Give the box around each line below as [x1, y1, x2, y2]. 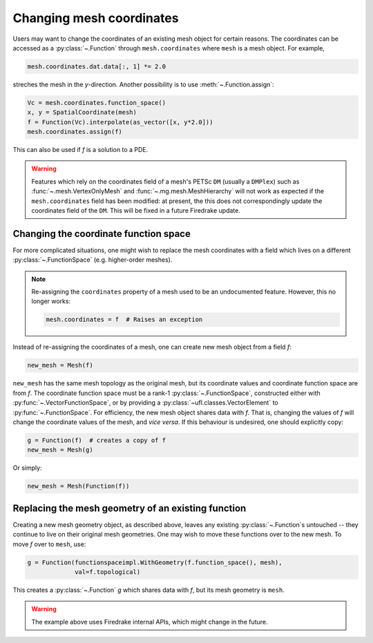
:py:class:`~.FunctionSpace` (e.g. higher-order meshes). [12, 256, 173, 264]
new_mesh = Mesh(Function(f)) [27, 482, 130, 490]
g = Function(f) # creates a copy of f [27, 436, 166, 444]
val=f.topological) [75, 568, 141, 576]
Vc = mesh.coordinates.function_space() [27, 99, 166, 106]
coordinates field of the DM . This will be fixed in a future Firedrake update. [31, 207, 241, 214]
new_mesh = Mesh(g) [27, 446, 93, 454]
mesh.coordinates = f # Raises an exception [46, 316, 203, 324]
